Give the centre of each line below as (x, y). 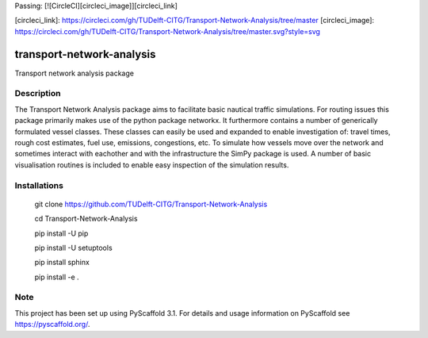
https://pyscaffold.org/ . (52, 325)
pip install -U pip (61, 233)
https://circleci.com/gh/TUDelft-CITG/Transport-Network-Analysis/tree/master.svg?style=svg (168, 31)
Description (38, 94)
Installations (39, 185)
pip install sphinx (62, 263)
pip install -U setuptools (73, 248)
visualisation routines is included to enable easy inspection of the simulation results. (152, 165)
